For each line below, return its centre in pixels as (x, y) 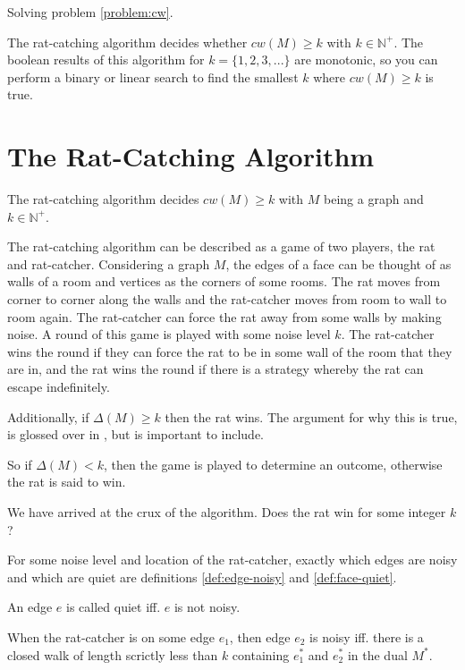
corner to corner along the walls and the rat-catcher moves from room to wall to (227, 299)
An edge (30, 607)
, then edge (260, 636)
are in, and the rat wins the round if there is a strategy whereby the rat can (216, 369)
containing (261, 654)
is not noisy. (207, 607)
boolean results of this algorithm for (106, 59)
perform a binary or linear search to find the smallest (153, 76)
